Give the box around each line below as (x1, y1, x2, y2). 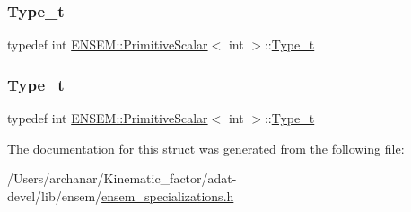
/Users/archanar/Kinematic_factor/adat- (7, 169, 237, 188)
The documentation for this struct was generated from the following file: (7, 138, 405, 157)
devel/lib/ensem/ (7, 186, 102, 205)
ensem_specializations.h (101, 186, 234, 205)
